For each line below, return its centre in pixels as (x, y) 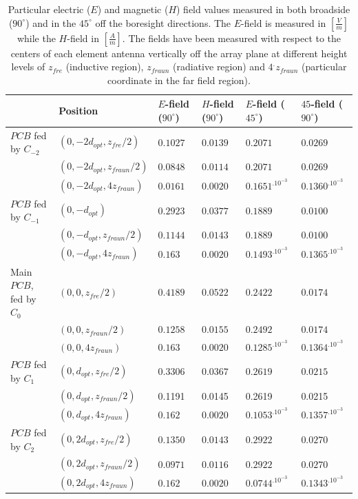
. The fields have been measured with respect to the (232, 38)
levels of (28, 67)
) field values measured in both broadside (263, 9)
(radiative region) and (219, 67)
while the (36, 38)
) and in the (51, 22)
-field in (83, 38)
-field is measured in (284, 22)
